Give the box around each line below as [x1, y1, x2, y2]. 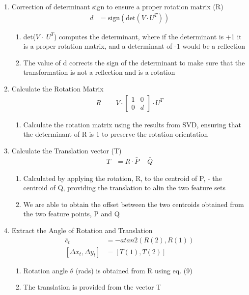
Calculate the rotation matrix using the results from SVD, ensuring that [23, 119, 241, 129]
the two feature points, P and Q [23, 208, 120, 219]
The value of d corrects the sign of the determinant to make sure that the [23, 57, 245, 67]
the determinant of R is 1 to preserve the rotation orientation [23, 129, 208, 139]
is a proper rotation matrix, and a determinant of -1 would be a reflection [23, 41, 246, 51]
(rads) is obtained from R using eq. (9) [75, 265, 193, 275]
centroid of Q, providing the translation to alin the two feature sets [23, 182, 226, 193]
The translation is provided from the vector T [23, 282, 162, 292]
